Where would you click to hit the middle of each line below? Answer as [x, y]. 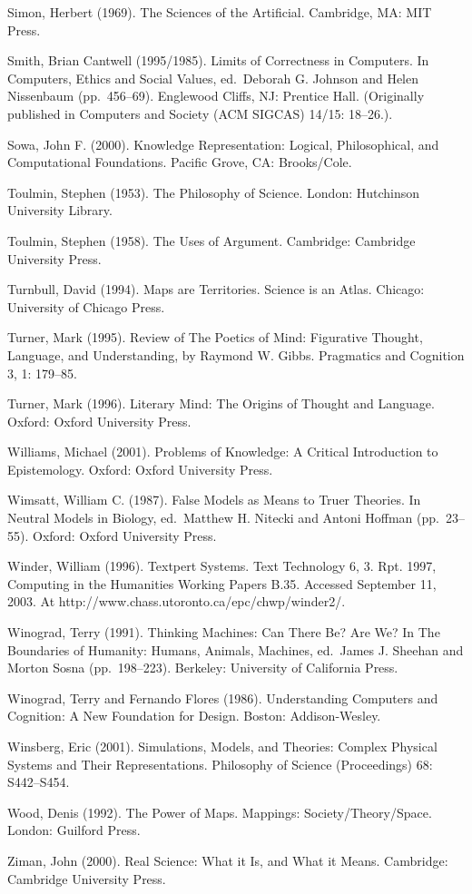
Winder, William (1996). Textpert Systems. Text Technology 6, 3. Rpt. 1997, [222, 566]
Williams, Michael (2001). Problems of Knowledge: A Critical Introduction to [223, 452]
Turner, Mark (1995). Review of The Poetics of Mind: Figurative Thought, [215, 337]
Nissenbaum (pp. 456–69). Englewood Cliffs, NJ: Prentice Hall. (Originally [216, 96]
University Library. [60, 210]
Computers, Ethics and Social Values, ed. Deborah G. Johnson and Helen [213, 78]
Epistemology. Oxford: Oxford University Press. [140, 469]
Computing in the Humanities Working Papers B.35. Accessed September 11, [222, 583]
